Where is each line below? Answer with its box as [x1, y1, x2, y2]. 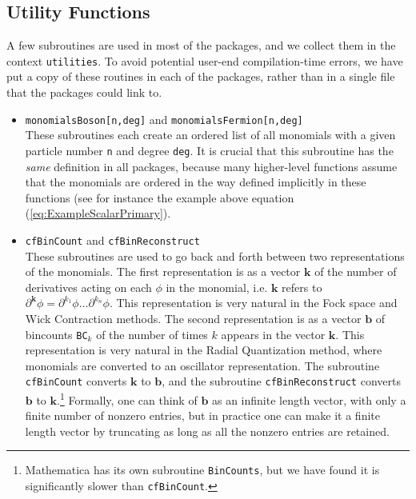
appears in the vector [221, 325, 326, 342]
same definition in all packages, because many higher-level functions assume [25, 158, 398, 174]
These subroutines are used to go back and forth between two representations [25, 247, 405, 264]
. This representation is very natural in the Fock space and [109, 294, 398, 311]
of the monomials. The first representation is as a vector [25, 263, 301, 280]
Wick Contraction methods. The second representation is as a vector [25, 309, 362, 326]
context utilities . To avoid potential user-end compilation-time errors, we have [6, 52, 403, 69]
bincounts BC [25, 325, 88, 342]
